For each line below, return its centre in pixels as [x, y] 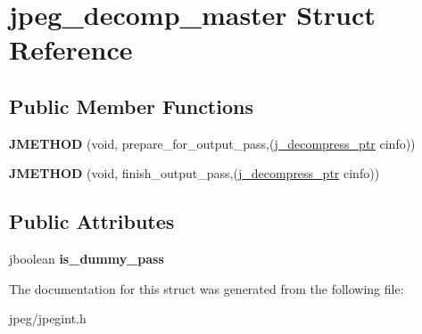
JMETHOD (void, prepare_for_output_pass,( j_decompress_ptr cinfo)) [212, 143]
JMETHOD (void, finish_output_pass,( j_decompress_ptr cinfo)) [194, 173]
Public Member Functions [131, 106]
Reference [71, 49]
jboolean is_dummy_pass [87, 259]
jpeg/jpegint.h [48, 318]
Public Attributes [92, 221]
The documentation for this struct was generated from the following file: [207, 288]
